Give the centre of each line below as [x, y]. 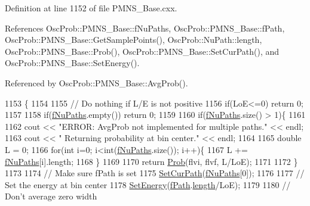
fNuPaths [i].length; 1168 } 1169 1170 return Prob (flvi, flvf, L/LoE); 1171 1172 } [151, 161]
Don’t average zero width [51, 196]
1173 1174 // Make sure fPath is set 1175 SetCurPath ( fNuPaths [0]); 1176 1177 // [155, 173]
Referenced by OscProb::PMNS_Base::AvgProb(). [96, 82]
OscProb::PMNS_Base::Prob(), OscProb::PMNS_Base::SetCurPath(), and [142, 51]
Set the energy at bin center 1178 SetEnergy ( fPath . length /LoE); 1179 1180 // [148, 184]
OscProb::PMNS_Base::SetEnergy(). [72, 63]
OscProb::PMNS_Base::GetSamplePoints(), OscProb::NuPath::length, [133, 40]
